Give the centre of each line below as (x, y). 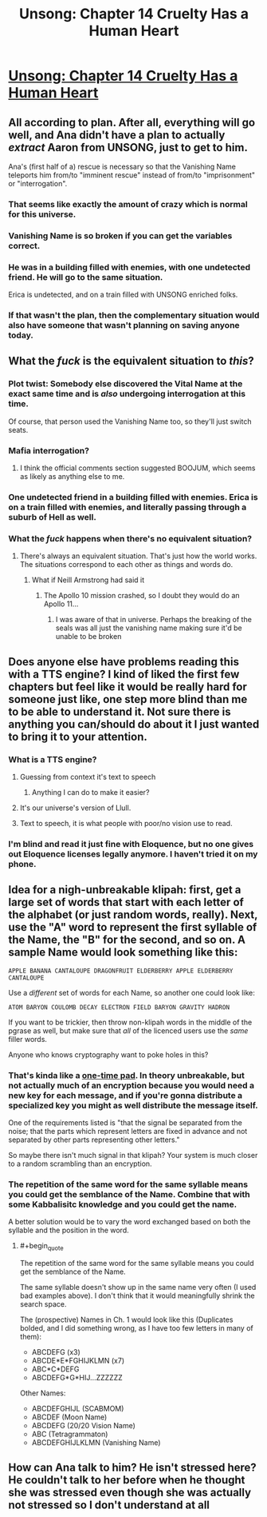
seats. (18, 429)
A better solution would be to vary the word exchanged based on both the (130, 1222)
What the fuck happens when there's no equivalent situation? (130, 538)
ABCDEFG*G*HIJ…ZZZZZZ (77, 1378)
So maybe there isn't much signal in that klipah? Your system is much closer (133, 1155)
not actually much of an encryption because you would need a (132, 1085)
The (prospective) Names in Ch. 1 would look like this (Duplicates (126, 1319)
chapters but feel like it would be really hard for (128, 687)
